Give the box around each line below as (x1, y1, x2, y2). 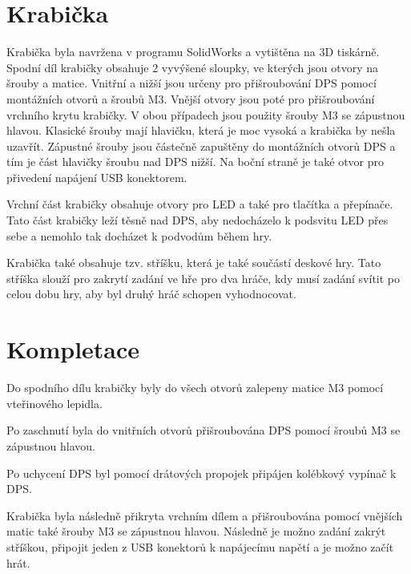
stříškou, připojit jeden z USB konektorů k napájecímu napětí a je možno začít (6, 538, 394, 555)
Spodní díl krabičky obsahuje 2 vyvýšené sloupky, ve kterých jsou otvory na (6, 59, 379, 75)
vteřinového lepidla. (6, 394, 103, 411)
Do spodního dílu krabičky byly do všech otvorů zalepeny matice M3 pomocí (6, 379, 384, 396)
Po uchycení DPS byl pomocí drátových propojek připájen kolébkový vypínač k (6, 464, 397, 481)
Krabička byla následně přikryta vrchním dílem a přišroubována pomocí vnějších (6, 507, 403, 523)
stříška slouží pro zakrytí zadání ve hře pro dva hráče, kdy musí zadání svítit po (6, 269, 401, 286)
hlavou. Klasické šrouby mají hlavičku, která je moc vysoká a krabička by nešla (6, 122, 396, 139)
